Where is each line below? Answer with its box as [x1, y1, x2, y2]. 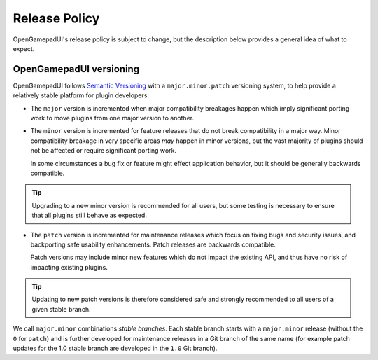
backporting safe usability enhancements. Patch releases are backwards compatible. [30, 240, 276, 249]
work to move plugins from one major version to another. [30, 114, 195, 123]
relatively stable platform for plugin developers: [13, 91, 150, 99]
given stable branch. [31, 305, 91, 313]
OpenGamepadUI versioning [13, 63, 140, 75]
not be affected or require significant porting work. [30, 146, 176, 155]
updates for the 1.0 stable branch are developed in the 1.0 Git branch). [13, 344, 218, 353]
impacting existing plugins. [30, 263, 108, 271]
